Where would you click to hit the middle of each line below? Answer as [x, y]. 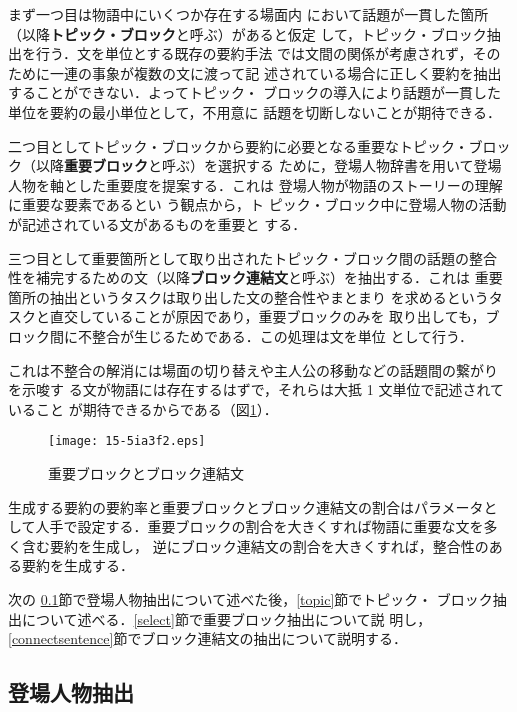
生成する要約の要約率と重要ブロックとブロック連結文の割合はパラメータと [253, 506]
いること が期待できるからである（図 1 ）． [143, 408]
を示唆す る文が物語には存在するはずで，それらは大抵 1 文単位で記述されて [256, 389]
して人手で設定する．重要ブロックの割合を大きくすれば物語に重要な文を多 [253, 526]
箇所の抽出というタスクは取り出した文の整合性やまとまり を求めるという [248, 296]
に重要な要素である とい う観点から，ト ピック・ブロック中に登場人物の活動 [257, 204]
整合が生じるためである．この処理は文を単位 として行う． [282, 335]
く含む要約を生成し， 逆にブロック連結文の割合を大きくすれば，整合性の [248, 545]
